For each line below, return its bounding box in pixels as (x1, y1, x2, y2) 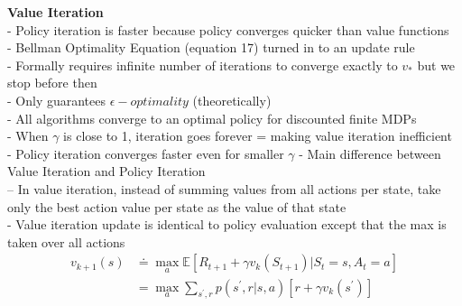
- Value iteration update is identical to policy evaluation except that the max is (7, 215, 447, 234)
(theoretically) (192, 90, 272, 109)
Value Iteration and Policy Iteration (7, 162, 206, 181)
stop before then (7, 73, 97, 92)
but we (417, 55, 456, 74)
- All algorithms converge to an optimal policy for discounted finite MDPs (7, 108, 417, 127)
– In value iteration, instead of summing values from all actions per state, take (7, 179, 441, 198)
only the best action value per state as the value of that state (7, 197, 346, 216)
